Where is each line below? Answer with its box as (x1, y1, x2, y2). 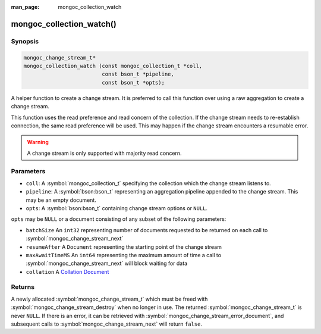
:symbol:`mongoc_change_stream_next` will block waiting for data (26, 260, 187, 267)
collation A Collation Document (26, 268, 109, 275)
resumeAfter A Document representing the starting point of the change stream (26, 243, 222, 250)
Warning (27, 139, 49, 146)
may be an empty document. (26, 196, 96, 204)
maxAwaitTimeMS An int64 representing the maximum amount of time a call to (26, 251, 222, 258)
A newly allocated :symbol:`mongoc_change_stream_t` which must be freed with (11, 295, 208, 302)
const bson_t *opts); (102, 79, 165, 86)
